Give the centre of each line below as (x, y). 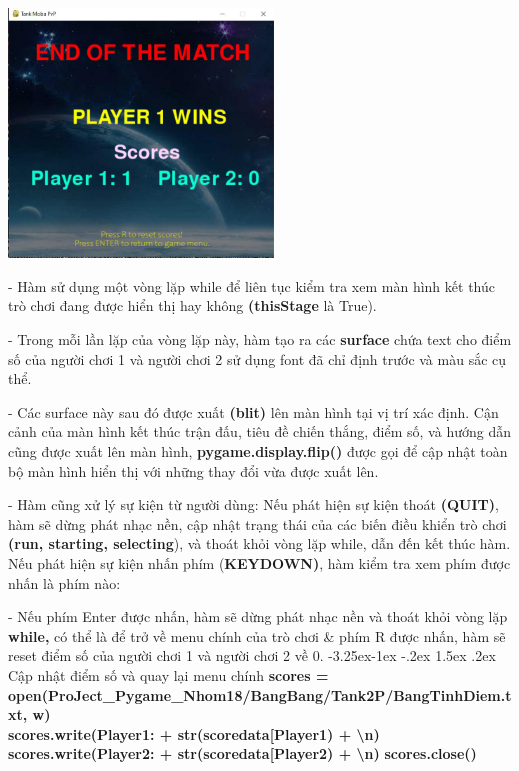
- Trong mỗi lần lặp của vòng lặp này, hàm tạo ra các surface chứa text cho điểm (260, 339)
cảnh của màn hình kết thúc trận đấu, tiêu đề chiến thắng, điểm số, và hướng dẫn (259, 431)
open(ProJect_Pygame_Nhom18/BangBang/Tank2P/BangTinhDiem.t (260, 694)
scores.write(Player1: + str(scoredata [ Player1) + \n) (194, 733)
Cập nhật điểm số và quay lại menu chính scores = (168, 674)
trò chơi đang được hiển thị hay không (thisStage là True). (192, 305)
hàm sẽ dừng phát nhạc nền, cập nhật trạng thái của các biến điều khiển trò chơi (257, 523)
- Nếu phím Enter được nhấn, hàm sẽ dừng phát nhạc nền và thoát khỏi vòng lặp (258, 616)
